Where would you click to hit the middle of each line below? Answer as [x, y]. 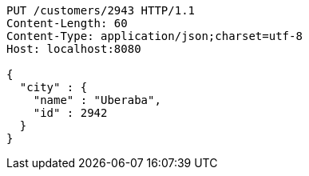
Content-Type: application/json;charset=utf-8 [154, 36]
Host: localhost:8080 [74, 49]
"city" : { [53, 87]
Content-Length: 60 [67, 23]
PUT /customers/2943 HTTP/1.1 [101, 10]
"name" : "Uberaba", [97, 100]
